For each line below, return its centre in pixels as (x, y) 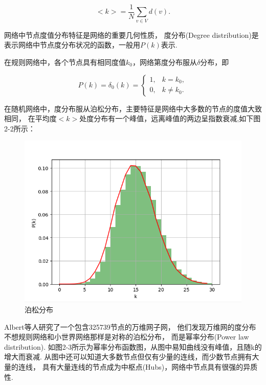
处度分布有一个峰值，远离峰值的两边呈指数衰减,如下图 (170, 118)
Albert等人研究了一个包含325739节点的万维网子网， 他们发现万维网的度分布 (130, 326)
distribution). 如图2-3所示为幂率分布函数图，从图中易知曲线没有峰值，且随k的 (133, 346)
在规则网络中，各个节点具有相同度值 (65, 62)
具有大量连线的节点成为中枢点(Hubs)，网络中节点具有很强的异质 (150, 366)
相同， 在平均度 (30, 118)
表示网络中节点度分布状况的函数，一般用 (72, 45)
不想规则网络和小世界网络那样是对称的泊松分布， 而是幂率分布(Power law (127, 337)
